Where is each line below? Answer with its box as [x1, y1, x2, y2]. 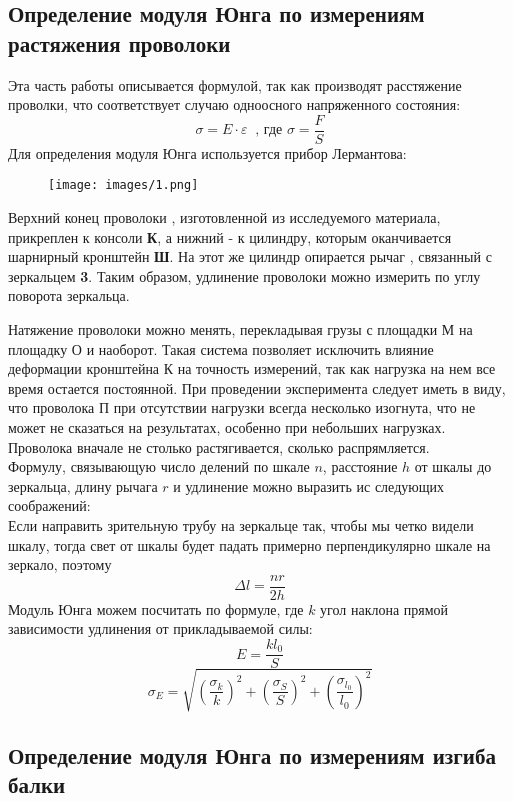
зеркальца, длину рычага [8, 475, 158, 496]
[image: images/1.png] [48, 178, 199, 193]
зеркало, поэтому [8, 554, 112, 575]
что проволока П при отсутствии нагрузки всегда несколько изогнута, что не [8, 397, 476, 418]
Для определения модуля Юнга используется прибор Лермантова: [8, 142, 407, 163]
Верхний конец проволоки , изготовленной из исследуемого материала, [8, 207, 441, 228]
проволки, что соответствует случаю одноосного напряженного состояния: [8, 94, 461, 115]
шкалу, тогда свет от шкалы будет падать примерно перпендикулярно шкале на [8, 534, 491, 555]
